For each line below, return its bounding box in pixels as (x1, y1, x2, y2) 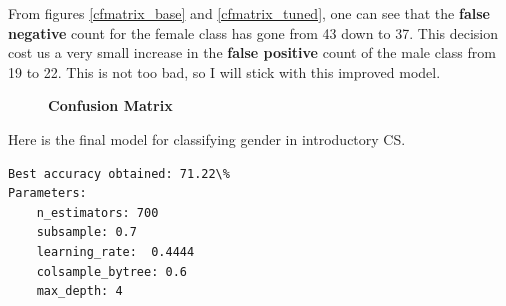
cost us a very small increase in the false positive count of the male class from (8, 42, 496, 63)
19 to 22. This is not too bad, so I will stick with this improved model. (8, 61, 441, 82)
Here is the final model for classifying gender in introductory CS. (8, 128, 406, 149)
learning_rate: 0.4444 (36, 244, 195, 259)
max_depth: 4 (36, 284, 123, 299)
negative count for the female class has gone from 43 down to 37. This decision (8, 22, 499, 43)
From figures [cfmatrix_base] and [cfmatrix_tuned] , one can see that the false (8, 3, 490, 23)
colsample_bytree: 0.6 (36, 264, 187, 279)
